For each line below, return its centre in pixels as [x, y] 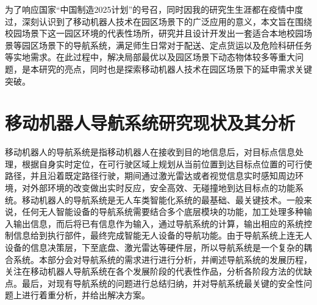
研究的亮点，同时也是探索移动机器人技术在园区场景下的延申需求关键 [175, 68]
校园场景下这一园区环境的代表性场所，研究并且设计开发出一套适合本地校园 [154, 33]
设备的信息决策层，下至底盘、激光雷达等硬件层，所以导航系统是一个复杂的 [154, 247]
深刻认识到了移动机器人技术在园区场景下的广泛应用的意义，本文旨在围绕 [167, 21]
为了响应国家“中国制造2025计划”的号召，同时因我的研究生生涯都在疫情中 [150, 9]
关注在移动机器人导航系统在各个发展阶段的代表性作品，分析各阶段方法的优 [154, 271]
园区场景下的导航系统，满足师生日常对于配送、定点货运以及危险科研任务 [167, 45]
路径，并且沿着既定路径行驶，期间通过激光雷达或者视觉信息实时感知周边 [150, 176]
